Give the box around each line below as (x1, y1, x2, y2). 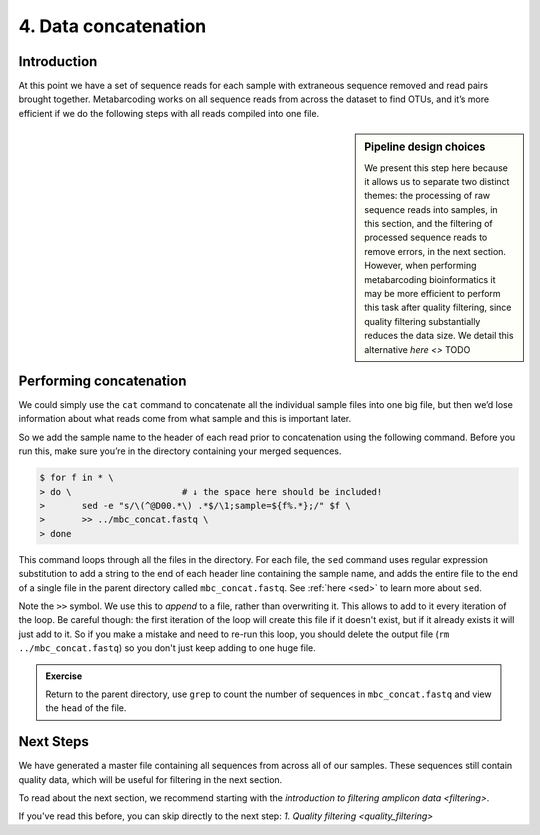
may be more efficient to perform (364, 288, 501, 300)
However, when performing (364, 260, 477, 272)
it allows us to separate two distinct (364, 175, 510, 187)
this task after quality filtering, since (364, 301, 512, 314)
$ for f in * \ (39, 472, 114, 484)
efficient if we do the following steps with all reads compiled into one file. (18, 107, 320, 119)
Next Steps (18, 733, 89, 750)
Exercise (45, 670, 83, 682)
